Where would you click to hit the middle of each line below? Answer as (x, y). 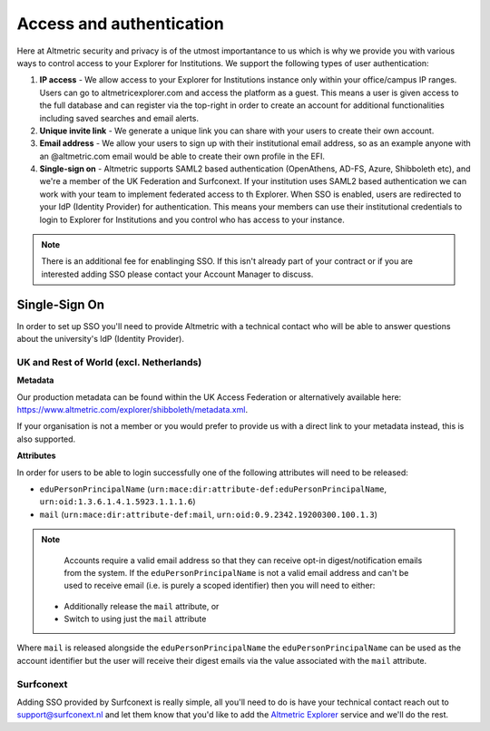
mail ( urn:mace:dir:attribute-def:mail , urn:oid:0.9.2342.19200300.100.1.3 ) (209, 514)
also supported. (46, 439)
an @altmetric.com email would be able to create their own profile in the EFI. (182, 156)
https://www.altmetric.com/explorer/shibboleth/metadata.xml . (132, 410)
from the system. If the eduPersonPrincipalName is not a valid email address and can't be (236, 572)
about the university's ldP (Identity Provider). (101, 339)
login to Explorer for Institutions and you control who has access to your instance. (192, 219)
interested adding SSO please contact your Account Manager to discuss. (177, 274)
